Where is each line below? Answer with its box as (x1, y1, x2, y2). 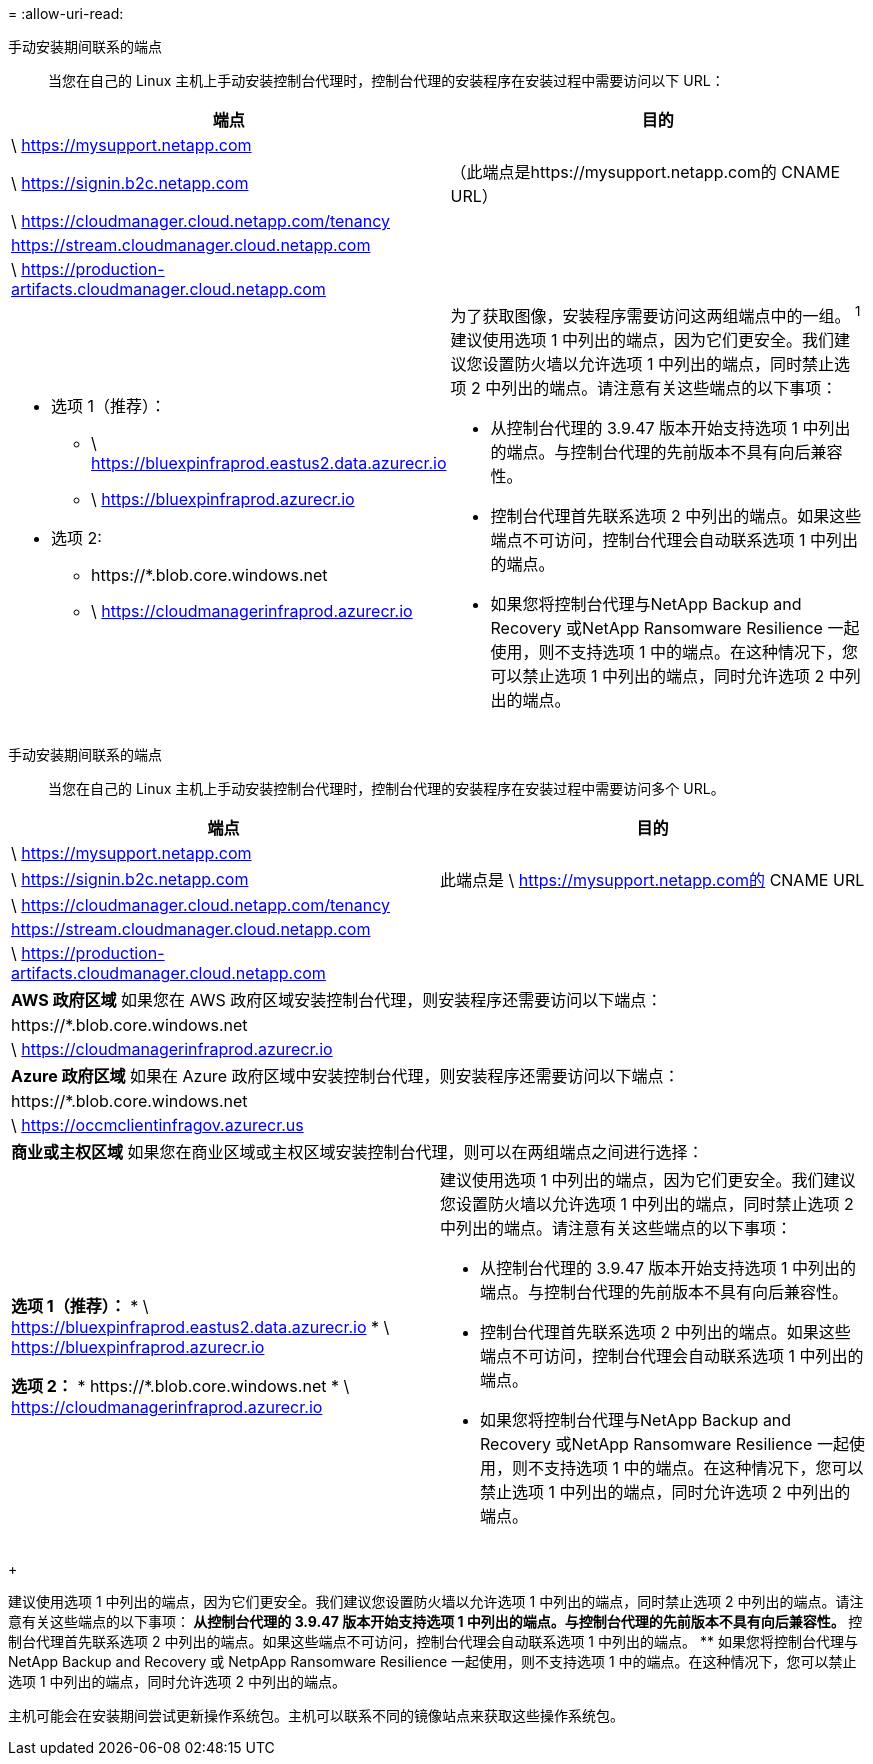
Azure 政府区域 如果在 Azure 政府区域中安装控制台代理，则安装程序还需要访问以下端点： (11, 1066, 680, 1087)
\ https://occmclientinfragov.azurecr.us (11, 1115, 304, 1136)
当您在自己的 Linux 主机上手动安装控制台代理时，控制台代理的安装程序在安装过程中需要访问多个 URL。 (48, 780, 725, 798)
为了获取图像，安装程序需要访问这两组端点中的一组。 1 (450, 303, 861, 327)
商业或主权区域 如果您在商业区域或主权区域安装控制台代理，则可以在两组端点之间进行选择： (11, 1142, 704, 1163)
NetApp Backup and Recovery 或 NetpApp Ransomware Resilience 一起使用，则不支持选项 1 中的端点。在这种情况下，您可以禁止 (8, 1653, 857, 1671)
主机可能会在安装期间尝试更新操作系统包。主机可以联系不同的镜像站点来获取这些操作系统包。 (8, 1707, 624, 1725)
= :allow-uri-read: (8, 5, 124, 22)
